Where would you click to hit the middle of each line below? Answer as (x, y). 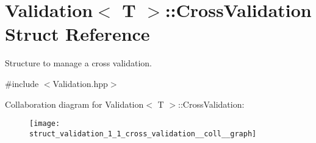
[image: (45, 124)
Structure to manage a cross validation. (78, 63)
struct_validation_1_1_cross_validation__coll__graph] (143, 134)
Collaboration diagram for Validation (74, 104)
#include (22, 83)
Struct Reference (77, 34)
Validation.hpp (80, 83)
